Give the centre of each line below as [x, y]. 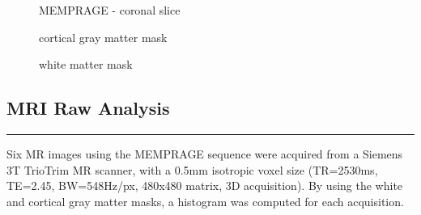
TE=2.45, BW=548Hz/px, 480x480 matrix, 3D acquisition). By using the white [205, 185]
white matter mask [86, 64]
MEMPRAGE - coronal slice [110, 10]
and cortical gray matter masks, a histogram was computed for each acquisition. [205, 201]
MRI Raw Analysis [88, 108]
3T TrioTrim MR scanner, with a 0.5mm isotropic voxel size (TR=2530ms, [192, 169]
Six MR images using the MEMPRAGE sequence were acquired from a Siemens [205, 153]
